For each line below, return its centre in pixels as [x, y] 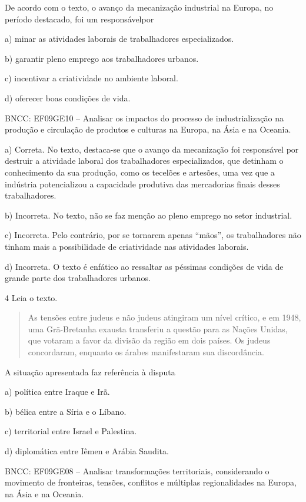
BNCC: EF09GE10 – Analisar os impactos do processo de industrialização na [144, 118]
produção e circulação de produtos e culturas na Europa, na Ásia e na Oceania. [148, 129]
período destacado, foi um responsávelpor [79, 19]
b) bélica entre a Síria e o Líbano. [66, 411]
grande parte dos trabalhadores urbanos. [78, 278]
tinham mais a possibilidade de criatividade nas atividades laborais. [127, 246]
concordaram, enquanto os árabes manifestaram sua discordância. [146, 352]
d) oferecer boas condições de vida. [68, 98]
